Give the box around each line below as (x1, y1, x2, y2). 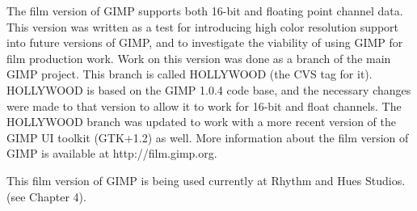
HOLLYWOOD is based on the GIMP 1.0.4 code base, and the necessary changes (6, 81, 411, 98)
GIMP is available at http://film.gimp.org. (6, 145, 217, 162)
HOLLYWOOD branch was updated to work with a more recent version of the (6, 113, 396, 130)
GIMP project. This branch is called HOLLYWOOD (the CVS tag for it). (6, 65, 373, 82)
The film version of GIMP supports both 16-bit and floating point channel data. (6, 2, 403, 19)
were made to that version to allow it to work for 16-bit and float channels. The (6, 97, 402, 114)
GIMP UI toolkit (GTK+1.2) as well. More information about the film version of (6, 129, 409, 146)
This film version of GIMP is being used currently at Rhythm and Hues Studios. (6, 171, 406, 188)
